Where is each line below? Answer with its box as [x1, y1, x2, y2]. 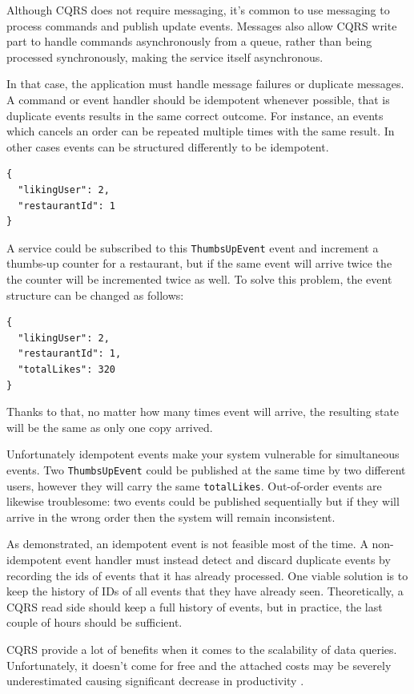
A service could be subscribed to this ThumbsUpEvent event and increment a [6, 239, 379, 256]
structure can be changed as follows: [6, 286, 184, 303]
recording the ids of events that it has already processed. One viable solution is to [6, 567, 408, 583]
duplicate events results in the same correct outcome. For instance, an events [6, 107, 384, 123]
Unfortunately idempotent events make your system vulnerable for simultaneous [6, 446, 400, 462]
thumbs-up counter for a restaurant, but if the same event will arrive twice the [6, 255, 392, 272]
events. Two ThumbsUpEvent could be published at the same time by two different [6, 461, 406, 478]
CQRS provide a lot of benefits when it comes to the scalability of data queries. [6, 640, 397, 657]
